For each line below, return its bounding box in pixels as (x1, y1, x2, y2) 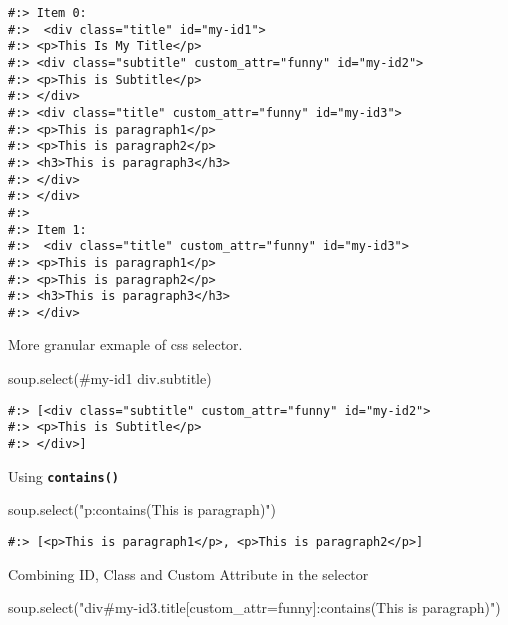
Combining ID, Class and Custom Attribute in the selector (8, 563, 369, 584)
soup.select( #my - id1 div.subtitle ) (8, 368, 212, 389)
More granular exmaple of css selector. (8, 334, 243, 355)
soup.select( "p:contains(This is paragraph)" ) (8, 499, 277, 520)
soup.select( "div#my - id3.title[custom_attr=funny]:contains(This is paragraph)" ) (8, 597, 501, 618)
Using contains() (8, 465, 119, 486)
